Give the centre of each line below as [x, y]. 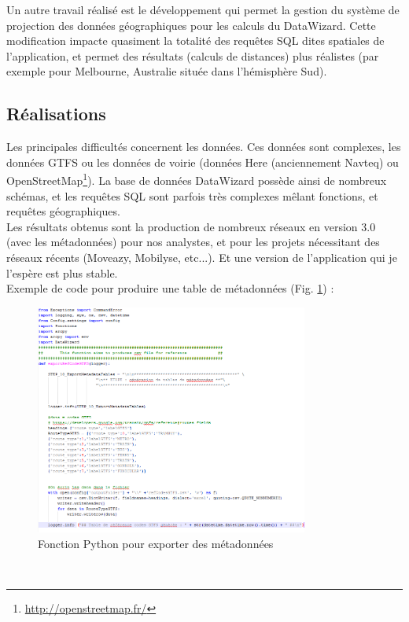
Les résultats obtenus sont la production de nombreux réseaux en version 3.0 [191, 226]
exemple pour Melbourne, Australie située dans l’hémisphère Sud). [167, 71]
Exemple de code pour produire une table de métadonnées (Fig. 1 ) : [170, 288]
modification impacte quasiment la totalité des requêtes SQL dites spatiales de [195, 40]
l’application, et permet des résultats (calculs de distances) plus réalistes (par [193, 55]
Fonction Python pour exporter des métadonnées [156, 543]
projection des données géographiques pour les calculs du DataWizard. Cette [191, 25]
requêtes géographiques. [63, 211]
